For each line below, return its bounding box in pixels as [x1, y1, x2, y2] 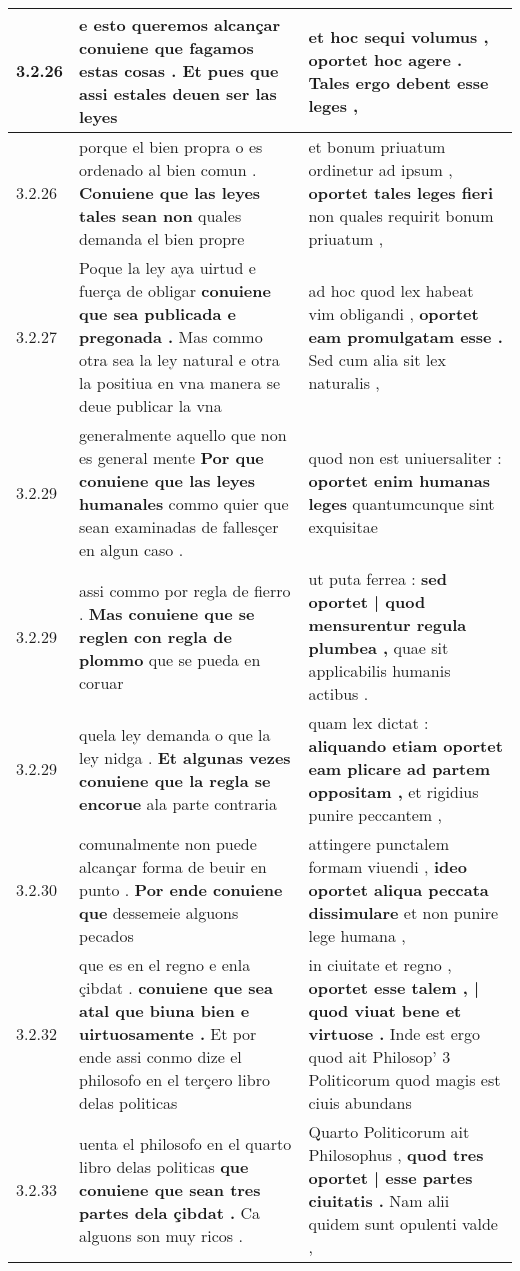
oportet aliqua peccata [308, 878, 489, 901]
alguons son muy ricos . [79, 1223, 243, 1247]
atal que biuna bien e [79, 999, 250, 1022]
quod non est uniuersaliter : [308, 446, 502, 469]
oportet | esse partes [308, 1166, 473, 1189]
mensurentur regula [308, 613, 467, 636]
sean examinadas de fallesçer [79, 515, 279, 538]
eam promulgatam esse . [308, 325, 503, 348]
